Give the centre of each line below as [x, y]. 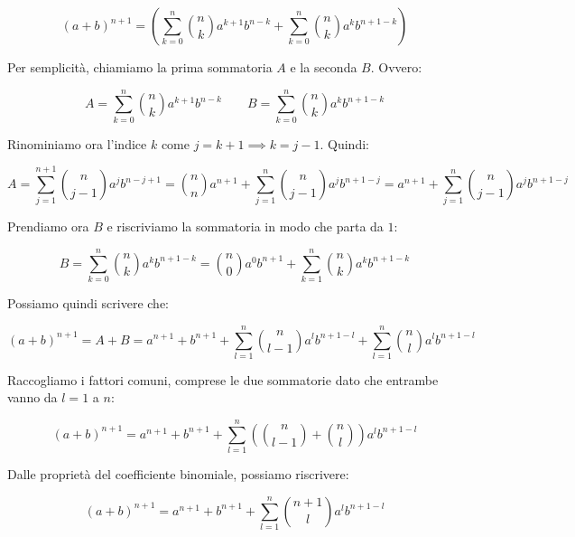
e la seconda [324, 67]
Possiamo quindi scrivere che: [88, 303]
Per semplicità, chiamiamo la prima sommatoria [140, 67]
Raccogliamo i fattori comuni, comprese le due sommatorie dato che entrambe [223, 379]
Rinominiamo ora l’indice [77, 143]
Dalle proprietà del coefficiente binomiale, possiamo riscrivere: [178, 474]
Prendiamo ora [48, 226]
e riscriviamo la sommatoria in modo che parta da [245, 226]
